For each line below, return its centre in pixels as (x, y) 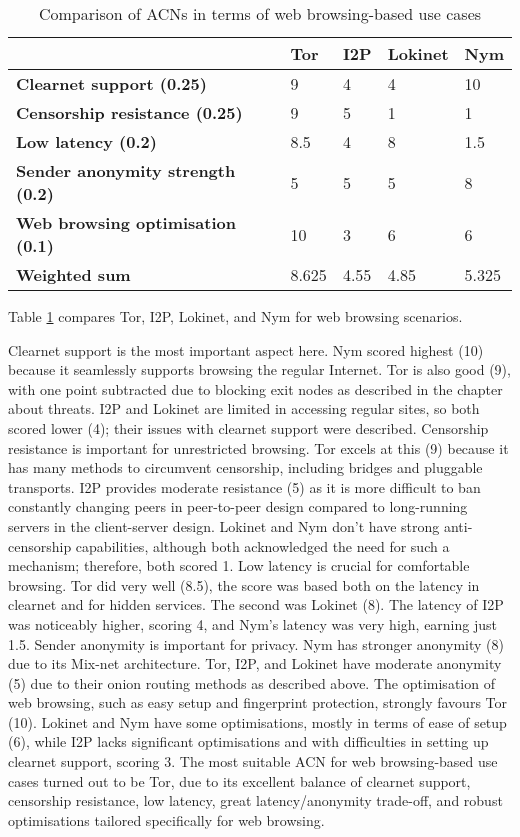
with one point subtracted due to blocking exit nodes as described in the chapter (255, 388)
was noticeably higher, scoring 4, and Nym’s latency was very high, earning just (252, 623)
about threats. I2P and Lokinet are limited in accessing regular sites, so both (244, 408)
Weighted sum (73, 274)
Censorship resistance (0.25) (129, 112)
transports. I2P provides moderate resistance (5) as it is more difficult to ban (244, 486)
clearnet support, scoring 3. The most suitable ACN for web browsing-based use (253, 761)
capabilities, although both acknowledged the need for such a (262, 545)
